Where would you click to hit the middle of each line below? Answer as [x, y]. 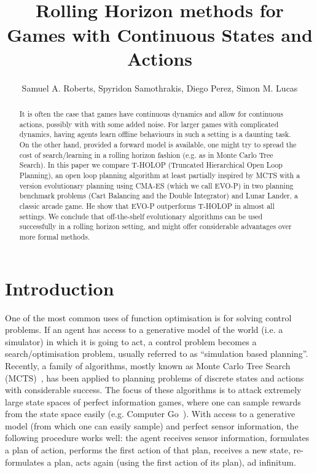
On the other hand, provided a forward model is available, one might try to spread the [158, 145]
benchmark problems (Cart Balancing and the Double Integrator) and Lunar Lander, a [158, 196]
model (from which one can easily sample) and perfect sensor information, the [152, 425]
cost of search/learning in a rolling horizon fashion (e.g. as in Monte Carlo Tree [146, 154]
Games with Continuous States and [160, 34]
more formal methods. [55, 236]
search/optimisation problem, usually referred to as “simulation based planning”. [157, 354]
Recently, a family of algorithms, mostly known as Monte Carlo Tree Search [148, 365]
